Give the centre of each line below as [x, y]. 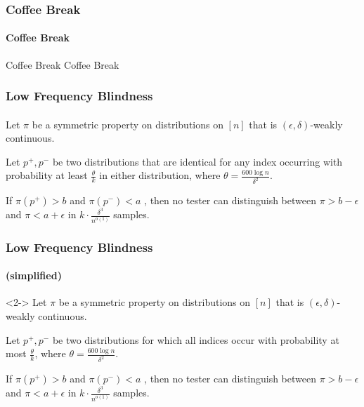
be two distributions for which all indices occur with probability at [196, 339]
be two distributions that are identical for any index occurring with [197, 161]
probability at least [47, 175]
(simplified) [34, 275]
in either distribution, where [160, 175]
